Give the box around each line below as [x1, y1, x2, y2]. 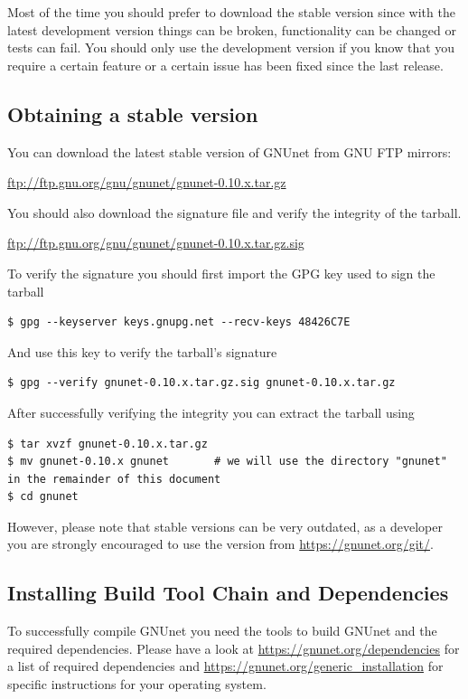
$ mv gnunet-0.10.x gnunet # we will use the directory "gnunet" [7, 455, 447, 468]
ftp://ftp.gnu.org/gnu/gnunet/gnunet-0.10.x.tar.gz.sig [7, 233, 304, 252]
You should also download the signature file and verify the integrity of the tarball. [7, 203, 462, 222]
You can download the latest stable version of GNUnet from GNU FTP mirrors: [7, 142, 452, 161]
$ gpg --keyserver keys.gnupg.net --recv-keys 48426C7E [7, 316, 351, 329]
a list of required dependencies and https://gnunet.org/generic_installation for [7, 656, 444, 675]
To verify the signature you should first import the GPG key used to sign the [7, 263, 435, 282]
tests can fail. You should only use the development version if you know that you [7, 38, 455, 57]
